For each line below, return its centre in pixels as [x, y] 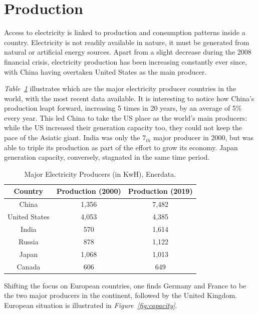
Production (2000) [89, 191]
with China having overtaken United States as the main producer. [105, 71]
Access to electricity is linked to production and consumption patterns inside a [125, 32]
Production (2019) [160, 191]
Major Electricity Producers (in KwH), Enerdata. [100, 174]
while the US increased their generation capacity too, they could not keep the [123, 127]
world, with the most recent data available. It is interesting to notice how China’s [129, 98]
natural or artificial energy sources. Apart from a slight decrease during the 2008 [128, 52]
